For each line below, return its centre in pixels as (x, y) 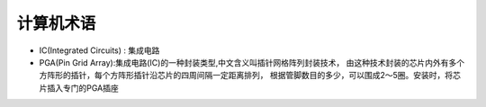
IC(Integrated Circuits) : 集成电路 (99, 50)
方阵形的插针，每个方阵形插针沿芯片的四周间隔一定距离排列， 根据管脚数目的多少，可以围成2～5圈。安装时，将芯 (250, 76)
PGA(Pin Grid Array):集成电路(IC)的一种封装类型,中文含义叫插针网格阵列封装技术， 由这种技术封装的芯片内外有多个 (252, 62)
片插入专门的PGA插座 (79, 88)
